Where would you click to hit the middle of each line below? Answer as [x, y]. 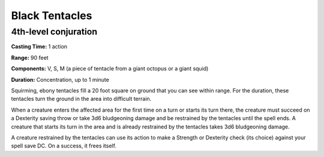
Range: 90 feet [30, 57]
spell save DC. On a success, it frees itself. [64, 146]
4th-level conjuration [54, 32]
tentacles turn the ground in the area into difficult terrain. [81, 99]
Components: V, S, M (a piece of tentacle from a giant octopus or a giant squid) [110, 69]
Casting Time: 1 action [39, 47]
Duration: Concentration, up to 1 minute [60, 79]
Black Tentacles [52, 16]
